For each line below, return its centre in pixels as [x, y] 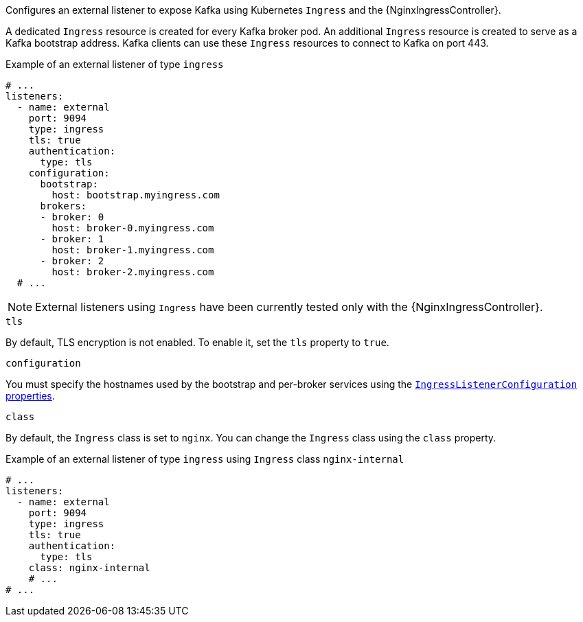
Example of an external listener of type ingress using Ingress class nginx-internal [205, 459]
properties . [30, 396]
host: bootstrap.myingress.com [136, 195]
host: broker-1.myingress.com [133, 250]
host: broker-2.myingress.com [133, 272]
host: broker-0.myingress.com [133, 228]
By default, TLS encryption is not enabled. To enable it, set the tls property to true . [197, 342]
